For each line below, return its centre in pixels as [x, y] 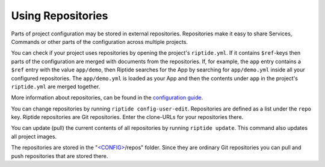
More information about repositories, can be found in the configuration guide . [107, 98]
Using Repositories [60, 16]
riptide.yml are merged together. [56, 87]
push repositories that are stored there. [60, 156]
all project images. [34, 136]
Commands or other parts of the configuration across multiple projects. [100, 41]
